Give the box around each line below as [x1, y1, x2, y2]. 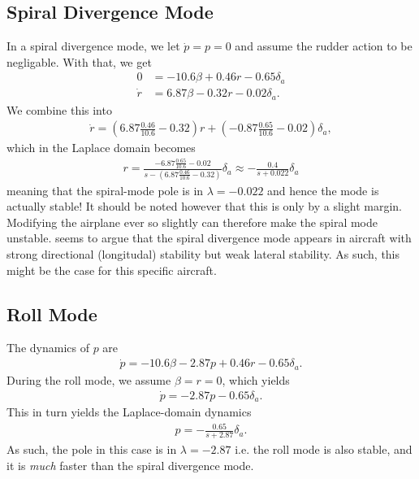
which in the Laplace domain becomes [6, 139, 196, 156]
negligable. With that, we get [6, 53, 152, 70]
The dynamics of [6, 339, 89, 356]
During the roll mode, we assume [6, 371, 171, 388]
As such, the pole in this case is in [6, 441, 177, 458]
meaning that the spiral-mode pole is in [6, 181, 204, 198]
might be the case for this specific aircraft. [6, 261, 217, 278]
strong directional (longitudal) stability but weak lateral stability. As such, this [6, 246, 400, 263]
